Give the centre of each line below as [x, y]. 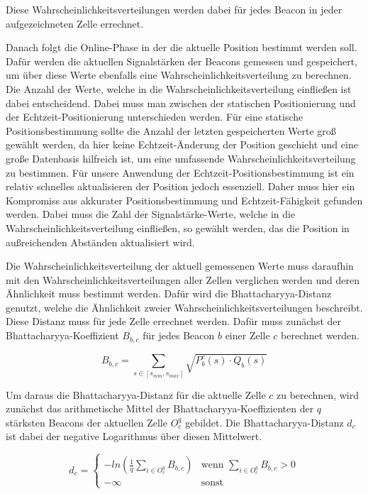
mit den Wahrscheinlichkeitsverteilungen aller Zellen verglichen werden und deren [183, 279]
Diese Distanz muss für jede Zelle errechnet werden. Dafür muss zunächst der [174, 321]
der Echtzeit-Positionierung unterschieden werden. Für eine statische [155, 117]
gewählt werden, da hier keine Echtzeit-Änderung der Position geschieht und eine [182, 144]
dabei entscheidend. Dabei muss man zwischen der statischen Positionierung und [181, 103]
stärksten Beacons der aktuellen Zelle [87, 422]
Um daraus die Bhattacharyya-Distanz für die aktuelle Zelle [136, 394]
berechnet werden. [320, 335]
